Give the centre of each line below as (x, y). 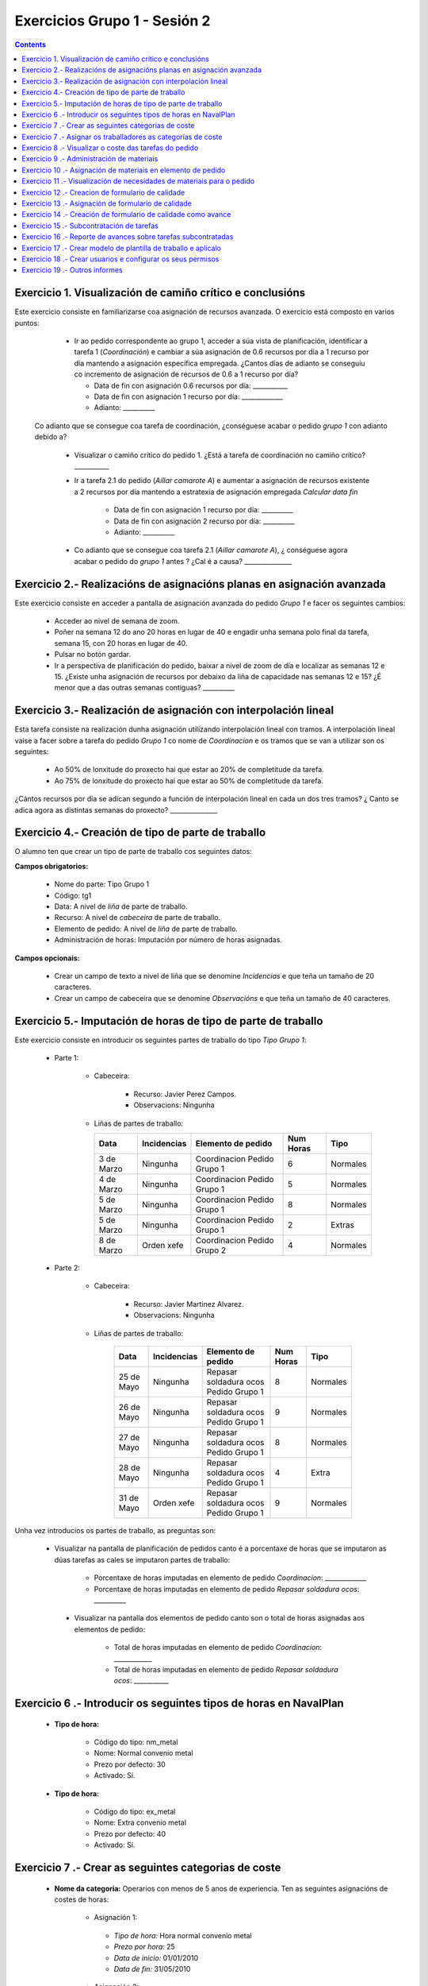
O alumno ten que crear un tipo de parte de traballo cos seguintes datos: (134, 852)
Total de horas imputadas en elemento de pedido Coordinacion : (218, 1648)
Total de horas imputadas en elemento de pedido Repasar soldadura (226, 1669)
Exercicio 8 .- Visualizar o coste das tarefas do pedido (110, 148)
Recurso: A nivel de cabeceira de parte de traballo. (138, 918)
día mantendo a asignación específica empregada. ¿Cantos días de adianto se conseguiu (220, 363)
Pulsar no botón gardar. (93, 655)
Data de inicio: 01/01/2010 (156, 1957)
